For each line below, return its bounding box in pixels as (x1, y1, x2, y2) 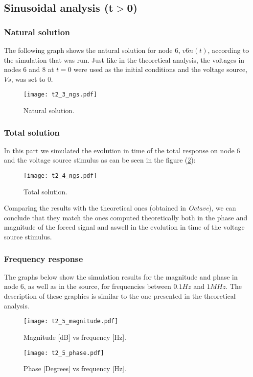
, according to (207, 45, 249, 55)
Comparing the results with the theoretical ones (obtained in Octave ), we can (4, 203, 236, 213)
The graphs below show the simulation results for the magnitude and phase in (4, 271, 238, 282)
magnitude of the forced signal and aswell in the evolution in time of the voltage (4, 222, 245, 232)
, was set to (11, 73, 46, 84)
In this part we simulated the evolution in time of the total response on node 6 (4, 145, 240, 155)
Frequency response (4, 252, 83, 264)
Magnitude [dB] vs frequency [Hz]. (23, 331, 126, 342)
